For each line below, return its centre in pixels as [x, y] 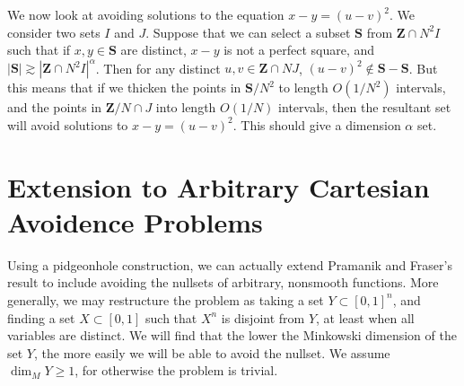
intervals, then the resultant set [365, 107]
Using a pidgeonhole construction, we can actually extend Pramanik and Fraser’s [230, 264]
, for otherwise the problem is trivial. [176, 370]
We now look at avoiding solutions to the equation [146, 14]
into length [186, 107]
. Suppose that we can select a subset [248, 32]
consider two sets [54, 32]
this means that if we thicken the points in [124, 88]
